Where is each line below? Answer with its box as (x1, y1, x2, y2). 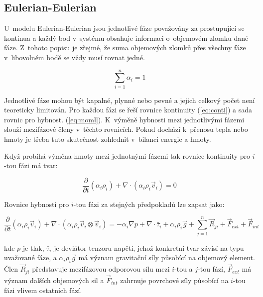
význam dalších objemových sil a (4, 275, 104, 285)
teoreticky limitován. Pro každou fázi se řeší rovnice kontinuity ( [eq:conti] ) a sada (4, 104, 252, 115)
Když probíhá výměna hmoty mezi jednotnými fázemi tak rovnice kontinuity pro (4, 150, 251, 161)
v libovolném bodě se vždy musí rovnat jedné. (4, 52, 145, 62)
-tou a (174, 264, 193, 274)
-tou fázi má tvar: (4, 160, 58, 171)
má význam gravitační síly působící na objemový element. (78, 252, 255, 263)
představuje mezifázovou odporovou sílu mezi (32, 264, 170, 274)
